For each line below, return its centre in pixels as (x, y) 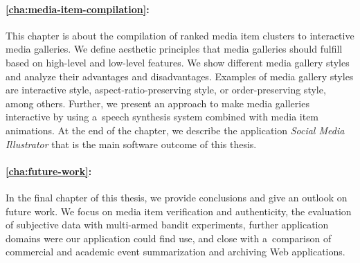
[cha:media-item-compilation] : (78, 9)
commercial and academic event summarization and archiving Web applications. (175, 252)
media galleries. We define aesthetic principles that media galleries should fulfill (174, 49)
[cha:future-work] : (49, 171)
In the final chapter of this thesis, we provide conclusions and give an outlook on (177, 197)
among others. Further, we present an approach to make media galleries (157, 103)
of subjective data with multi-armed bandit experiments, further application (167, 225)
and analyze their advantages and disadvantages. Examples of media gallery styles (180, 76)
